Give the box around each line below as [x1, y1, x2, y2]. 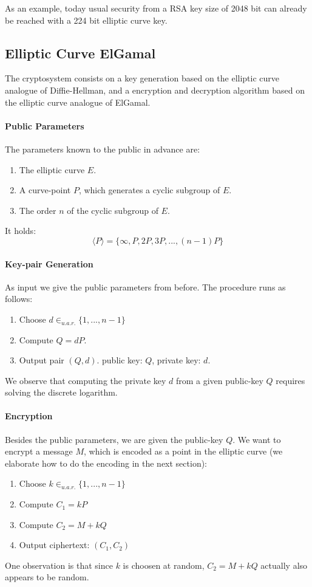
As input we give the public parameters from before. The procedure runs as [5, 280, 286, 293]
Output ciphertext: [19, 538, 90, 551]
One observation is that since [5, 558, 113, 571]
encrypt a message [5, 445, 73, 458]
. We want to [232, 433, 281, 445]
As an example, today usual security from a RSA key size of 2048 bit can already [5, 2, 307, 14]
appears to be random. [5, 571, 89, 583]
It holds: [5, 224, 36, 237]
